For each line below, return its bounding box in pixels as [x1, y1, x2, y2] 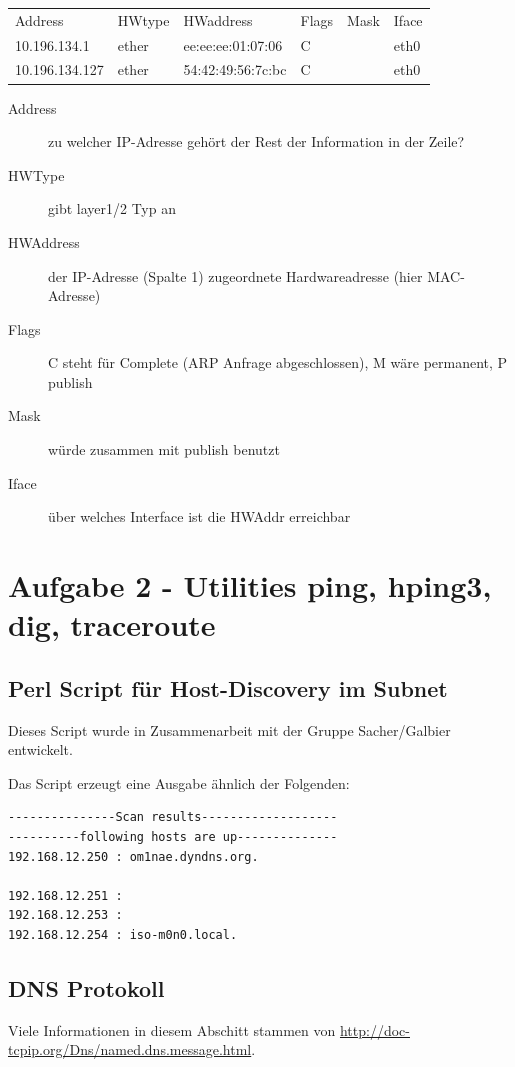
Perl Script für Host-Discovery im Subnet [8, 672, 448, 703]
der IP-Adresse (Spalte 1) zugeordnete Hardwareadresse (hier [48, 265, 423, 286]
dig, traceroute [8, 604, 216, 645]
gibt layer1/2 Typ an [48, 198, 176, 219]
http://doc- [339, 1019, 410, 1040]
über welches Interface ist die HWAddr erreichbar [48, 506, 351, 527]
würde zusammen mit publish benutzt [48, 439, 280, 460]
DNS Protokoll [8, 972, 165, 1003]
